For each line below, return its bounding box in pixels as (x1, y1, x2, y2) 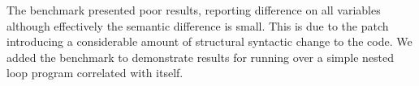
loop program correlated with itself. (6, 64, 184, 81)
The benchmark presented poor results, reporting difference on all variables (6, 2, 381, 18)
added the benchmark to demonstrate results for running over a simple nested (6, 48, 395, 65)
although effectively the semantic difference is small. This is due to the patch (6, 17, 389, 34)
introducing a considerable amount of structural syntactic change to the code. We (6, 33, 413, 50)
